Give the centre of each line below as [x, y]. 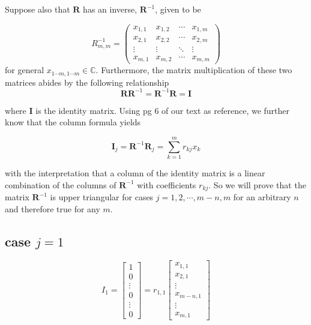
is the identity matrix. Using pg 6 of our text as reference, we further [163, 110]
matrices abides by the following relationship [87, 82]
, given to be [178, 9]
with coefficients [167, 184]
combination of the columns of [61, 184]
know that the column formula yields [73, 122]
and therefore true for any [53, 208]
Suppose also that [38, 9]
